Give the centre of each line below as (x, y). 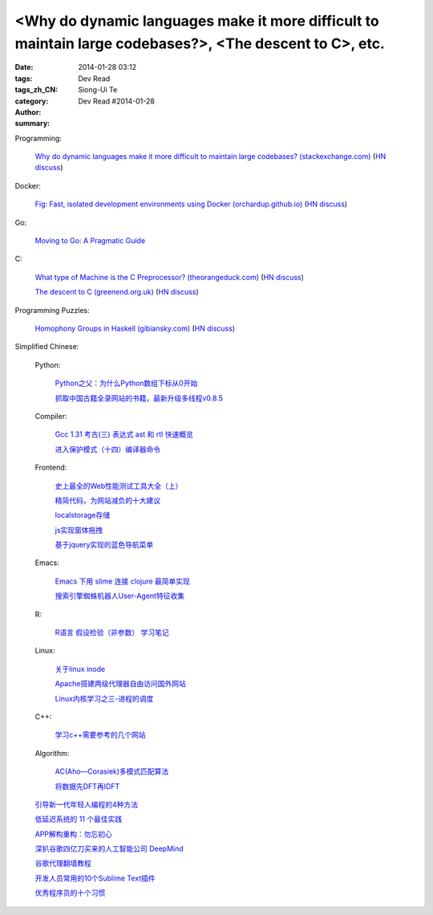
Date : (24, 67)
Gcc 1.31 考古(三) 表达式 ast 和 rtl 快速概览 (124, 434)
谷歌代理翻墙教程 (63, 864)
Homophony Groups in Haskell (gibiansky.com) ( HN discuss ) (135, 328)
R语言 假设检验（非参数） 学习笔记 (112, 632)
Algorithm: (52, 753)
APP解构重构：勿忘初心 (73, 834)
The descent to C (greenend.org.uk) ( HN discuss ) (117, 292)
